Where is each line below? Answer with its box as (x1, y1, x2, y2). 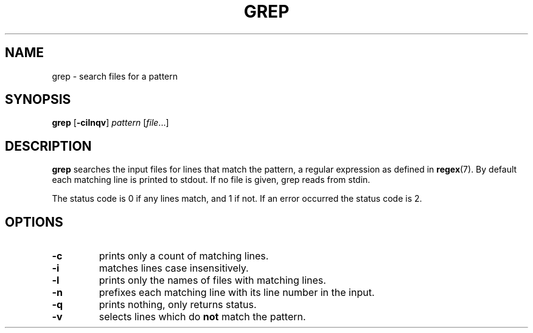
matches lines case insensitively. (99, 262, 249, 275)
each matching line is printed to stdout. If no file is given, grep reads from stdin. (52, 174, 371, 185)
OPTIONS (5, 214, 63, 230)
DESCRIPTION (5, 138, 92, 154)
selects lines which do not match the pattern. (99, 311, 306, 323)
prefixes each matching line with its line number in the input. (99, 286, 375, 299)
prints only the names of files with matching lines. (99, 274, 326, 287)
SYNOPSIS (5, 92, 71, 108)
